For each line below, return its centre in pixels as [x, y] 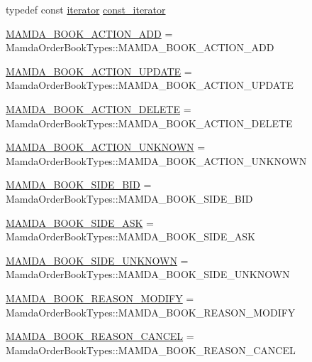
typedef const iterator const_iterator [86, 9]
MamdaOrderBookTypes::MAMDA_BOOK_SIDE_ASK [130, 236]
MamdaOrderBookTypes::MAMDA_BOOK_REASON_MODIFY [151, 312]
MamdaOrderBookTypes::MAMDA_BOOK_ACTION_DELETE [149, 123]
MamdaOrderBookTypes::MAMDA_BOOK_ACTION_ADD [140, 47]
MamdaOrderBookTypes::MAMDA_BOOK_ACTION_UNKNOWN [156, 160]
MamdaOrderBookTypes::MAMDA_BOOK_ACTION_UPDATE [150, 85]
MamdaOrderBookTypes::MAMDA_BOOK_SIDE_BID [129, 198]
